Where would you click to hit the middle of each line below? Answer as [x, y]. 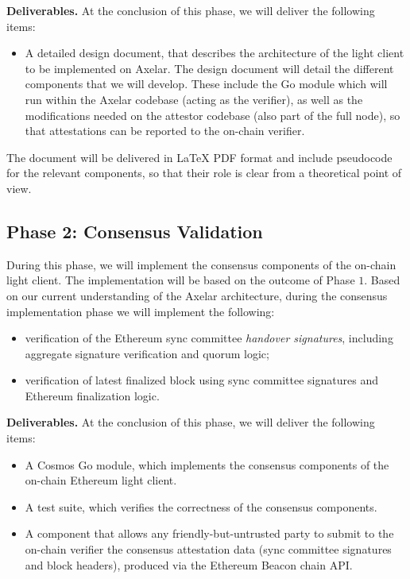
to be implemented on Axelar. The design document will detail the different [209, 68]
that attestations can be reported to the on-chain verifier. [165, 131]
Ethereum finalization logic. [92, 395]
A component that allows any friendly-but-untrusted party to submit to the [209, 533]
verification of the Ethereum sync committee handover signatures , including [209, 338]
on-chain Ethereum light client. [101, 480]
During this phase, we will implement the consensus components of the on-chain [201, 264]
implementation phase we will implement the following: [141, 311]
